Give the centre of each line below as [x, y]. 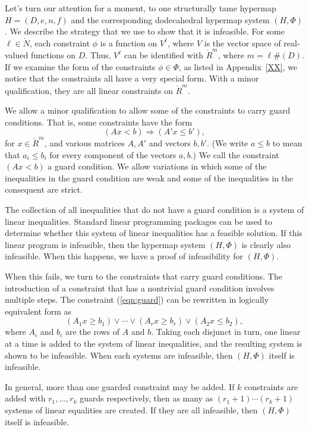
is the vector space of [242, 43]
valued [17, 55]
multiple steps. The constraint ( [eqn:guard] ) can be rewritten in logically [137, 299]
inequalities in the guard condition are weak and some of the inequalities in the [149, 178]
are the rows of [92, 332]
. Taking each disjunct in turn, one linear [226, 332]
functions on [53, 55]
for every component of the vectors [113, 154]
